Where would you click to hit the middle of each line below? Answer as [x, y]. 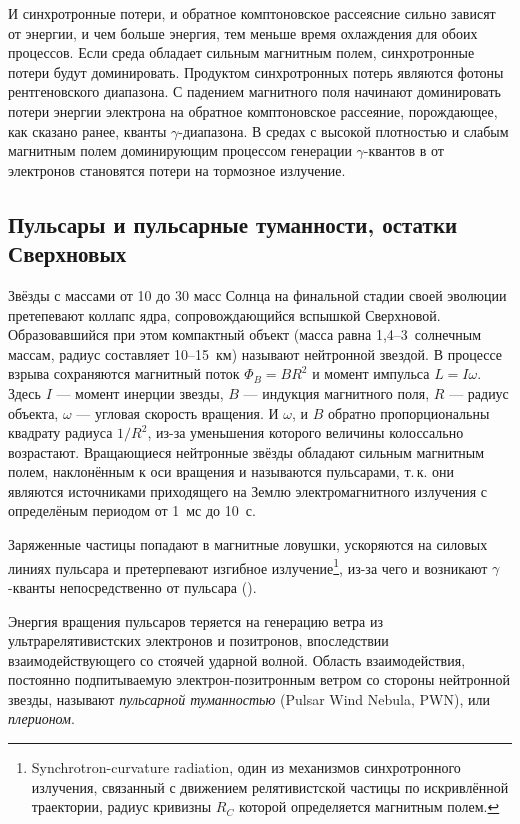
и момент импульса [371, 373]
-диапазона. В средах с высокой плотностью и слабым [343, 130]
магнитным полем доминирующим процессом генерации [180, 150]
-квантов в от [403, 150]
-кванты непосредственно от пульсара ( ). [132, 586]
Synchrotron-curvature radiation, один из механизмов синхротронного [246, 767]
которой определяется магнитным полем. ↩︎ [369, 806]
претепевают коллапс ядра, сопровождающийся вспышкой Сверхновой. [224, 314]
